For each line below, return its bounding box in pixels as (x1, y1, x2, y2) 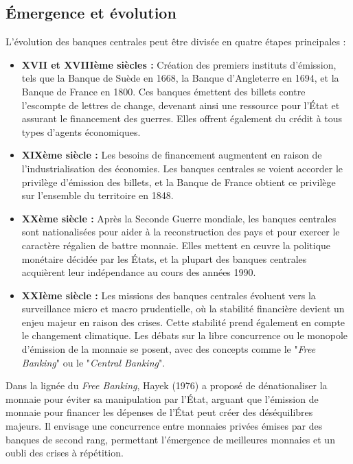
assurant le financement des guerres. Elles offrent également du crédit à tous (21, 111, 343, 126)
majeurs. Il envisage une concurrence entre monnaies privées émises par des (5, 419, 323, 433)
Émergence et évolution (5, 2, 176, 23)
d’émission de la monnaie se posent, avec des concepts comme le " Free (21, 342, 316, 356)
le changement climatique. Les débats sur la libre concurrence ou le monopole (21, 328, 348, 343)
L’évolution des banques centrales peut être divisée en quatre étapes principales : (5, 34, 346, 49)
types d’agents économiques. (21, 124, 141, 139)
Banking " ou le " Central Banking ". (21, 355, 166, 369)
